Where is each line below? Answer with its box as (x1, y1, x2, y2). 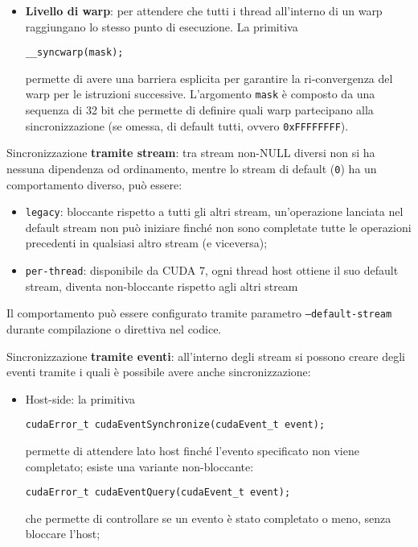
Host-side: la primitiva (25, 390, 136, 407)
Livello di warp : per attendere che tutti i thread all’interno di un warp (25, 2, 383, 19)
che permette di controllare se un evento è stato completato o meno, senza (25, 509, 391, 526)
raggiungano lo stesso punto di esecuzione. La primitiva (25, 18, 298, 35)
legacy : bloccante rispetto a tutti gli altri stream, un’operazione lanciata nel (25, 203, 404, 220)
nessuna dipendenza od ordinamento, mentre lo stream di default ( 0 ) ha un (6, 160, 377, 176)
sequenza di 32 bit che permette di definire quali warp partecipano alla (25, 102, 374, 118)
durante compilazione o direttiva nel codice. (6, 320, 222, 337)
